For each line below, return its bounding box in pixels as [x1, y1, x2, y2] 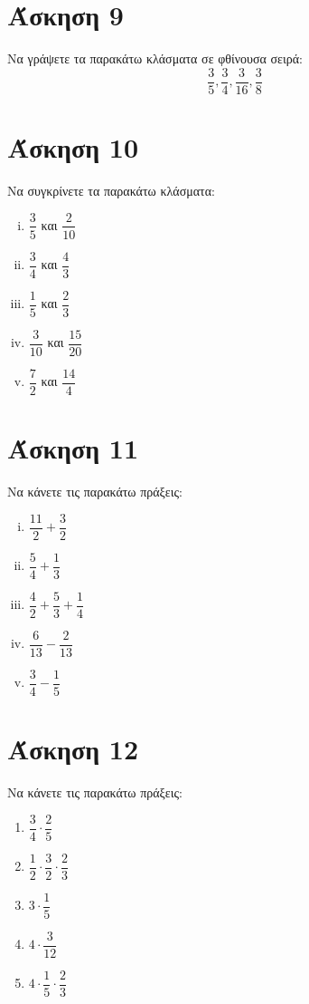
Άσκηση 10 [7, 128, 139, 165]
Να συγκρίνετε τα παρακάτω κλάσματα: [7, 180, 215, 199]
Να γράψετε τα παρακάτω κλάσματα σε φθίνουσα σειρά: [7, 49, 303, 68]
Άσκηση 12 [7, 730, 139, 767]
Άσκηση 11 [7, 430, 139, 466]
